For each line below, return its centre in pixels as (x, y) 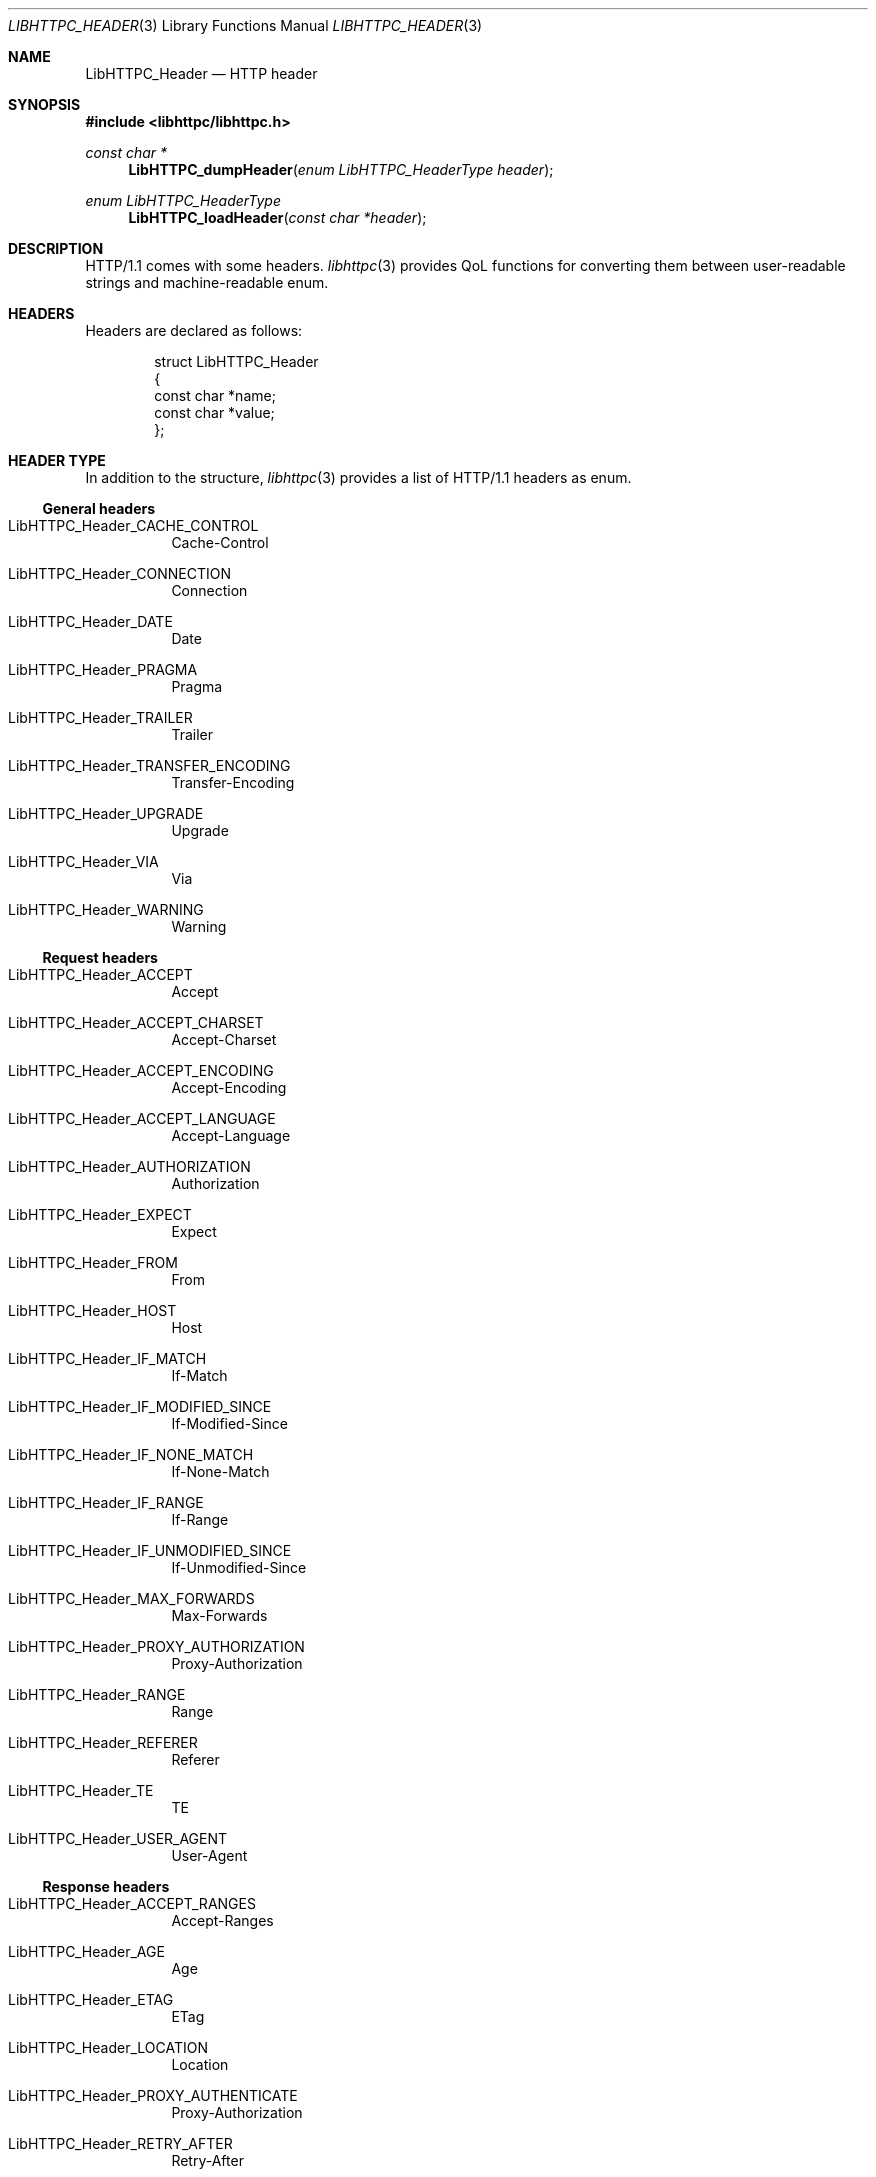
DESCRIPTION (56, 248)
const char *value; (214, 412)
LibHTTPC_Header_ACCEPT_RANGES (132, 1903)
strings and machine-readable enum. (207, 282)
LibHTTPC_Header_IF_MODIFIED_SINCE (140, 1406)
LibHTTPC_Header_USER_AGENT (118, 1838)
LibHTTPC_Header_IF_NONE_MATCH (131, 1454)
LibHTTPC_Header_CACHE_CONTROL (133, 525)
